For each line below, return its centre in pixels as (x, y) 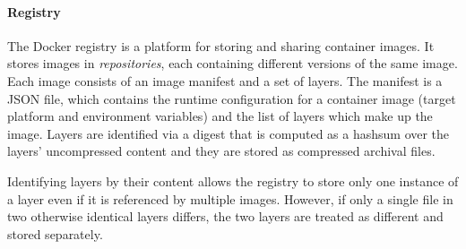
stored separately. (55, 233)
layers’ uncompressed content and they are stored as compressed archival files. (221, 151)
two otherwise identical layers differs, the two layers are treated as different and (225, 216)
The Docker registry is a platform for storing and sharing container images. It (221, 45)
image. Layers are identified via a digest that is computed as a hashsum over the (229, 133)
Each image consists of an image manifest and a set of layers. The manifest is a (225, 80)
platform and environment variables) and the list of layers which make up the (220, 116)
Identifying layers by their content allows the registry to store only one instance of (233, 180)
